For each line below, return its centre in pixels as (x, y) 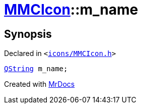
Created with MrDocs (40, 84)
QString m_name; (36, 69)
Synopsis (28, 34)
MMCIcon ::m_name (71, 10)
